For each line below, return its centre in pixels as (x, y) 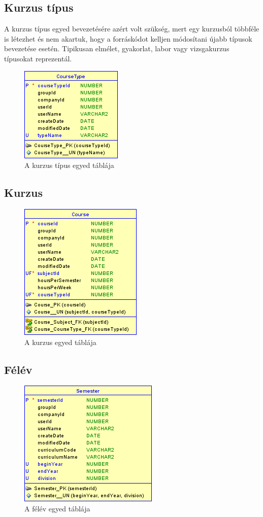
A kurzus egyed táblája (60, 342)
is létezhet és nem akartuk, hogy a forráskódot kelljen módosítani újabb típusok (128, 38)
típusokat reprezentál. (38, 58)
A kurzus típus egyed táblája (69, 165)
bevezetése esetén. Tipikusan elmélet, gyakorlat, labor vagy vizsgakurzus (117, 48)
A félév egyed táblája (57, 508)
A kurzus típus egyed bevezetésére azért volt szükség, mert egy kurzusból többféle (132, 29)
